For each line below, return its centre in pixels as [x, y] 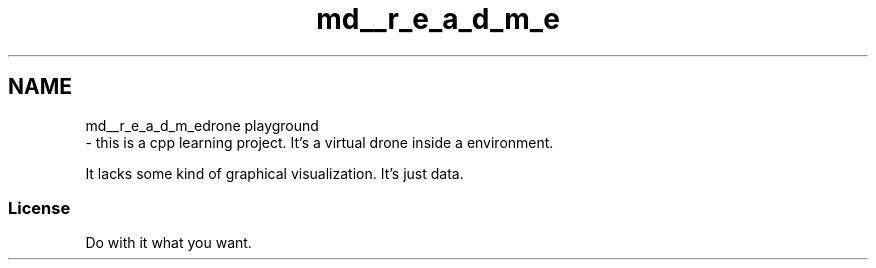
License [39, 207]
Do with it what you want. [168, 243]
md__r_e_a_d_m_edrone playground [202, 125]
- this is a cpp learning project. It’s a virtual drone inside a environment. [319, 142]
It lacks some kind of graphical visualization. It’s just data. [274, 173]
